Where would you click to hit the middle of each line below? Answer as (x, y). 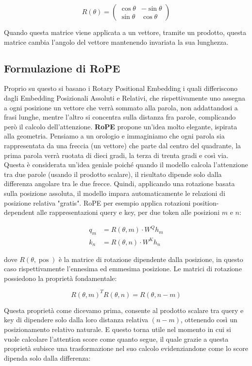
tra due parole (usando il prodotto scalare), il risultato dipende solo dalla (113, 174)
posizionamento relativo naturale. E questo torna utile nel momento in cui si (118, 329)
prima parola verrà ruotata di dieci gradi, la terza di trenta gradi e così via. (116, 155)
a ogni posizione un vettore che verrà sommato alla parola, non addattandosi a (121, 107)
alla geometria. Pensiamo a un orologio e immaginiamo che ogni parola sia (114, 136)
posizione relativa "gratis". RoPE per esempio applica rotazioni (97, 202)
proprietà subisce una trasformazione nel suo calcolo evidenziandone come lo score (126, 348)
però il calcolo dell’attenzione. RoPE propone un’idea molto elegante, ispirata (121, 126)
